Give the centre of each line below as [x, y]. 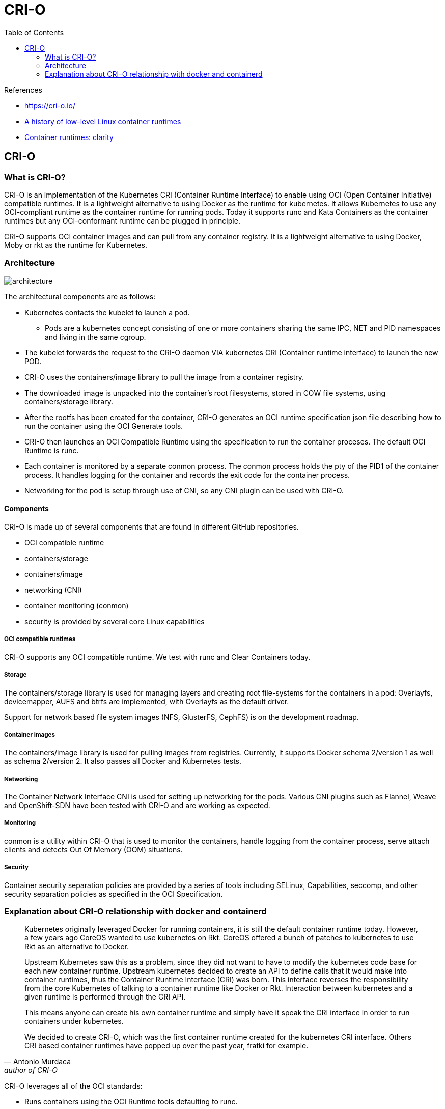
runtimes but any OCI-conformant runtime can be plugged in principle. [122, 220]
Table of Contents [34, 32]
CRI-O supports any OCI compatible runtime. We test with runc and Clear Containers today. [157, 657]
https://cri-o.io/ [50, 105]
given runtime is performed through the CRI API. [105, 997]
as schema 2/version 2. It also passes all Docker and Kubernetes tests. [123, 761]
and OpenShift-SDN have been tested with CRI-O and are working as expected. [137, 806]
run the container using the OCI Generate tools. [104, 426]
